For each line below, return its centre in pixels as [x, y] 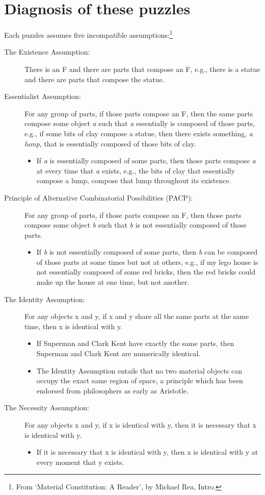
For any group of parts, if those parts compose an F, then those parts [133, 215]
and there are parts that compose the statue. [95, 79]
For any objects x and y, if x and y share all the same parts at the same [137, 316]
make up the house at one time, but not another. [113, 282]
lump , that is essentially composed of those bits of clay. [110, 143]
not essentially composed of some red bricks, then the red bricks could [146, 272]
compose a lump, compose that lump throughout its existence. [134, 180]
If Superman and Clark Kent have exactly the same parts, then [135, 343]
